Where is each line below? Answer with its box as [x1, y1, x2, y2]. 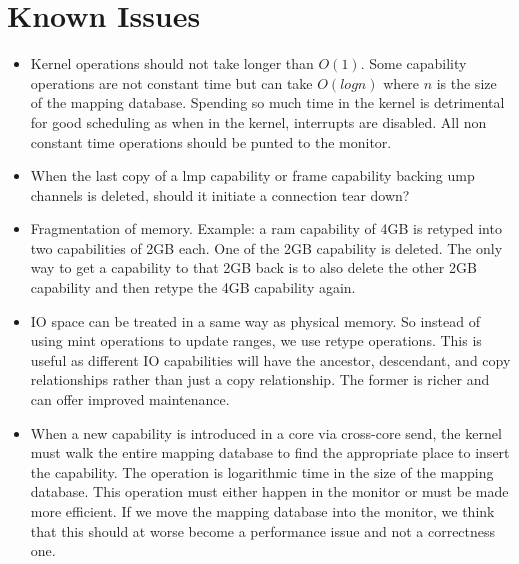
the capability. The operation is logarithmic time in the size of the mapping [30, 461, 494, 482]
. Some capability [360, 53, 467, 74]
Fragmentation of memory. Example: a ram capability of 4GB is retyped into [30, 218, 502, 239]
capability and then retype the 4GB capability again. [30, 277, 356, 298]
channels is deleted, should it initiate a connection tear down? [30, 184, 410, 205]
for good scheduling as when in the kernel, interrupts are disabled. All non [30, 111, 487, 132]
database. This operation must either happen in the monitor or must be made [30, 481, 509, 502]
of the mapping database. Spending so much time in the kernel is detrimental [30, 92, 505, 113]
